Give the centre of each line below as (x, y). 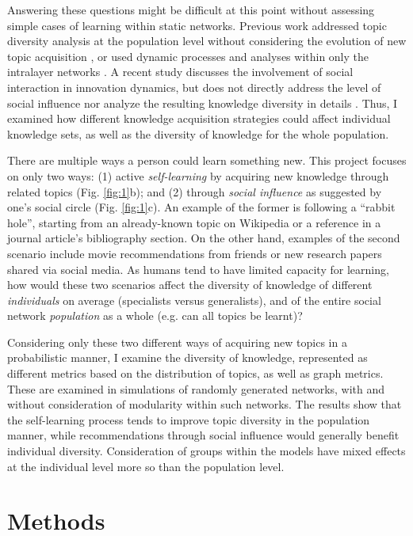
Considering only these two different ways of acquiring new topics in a (177, 342)
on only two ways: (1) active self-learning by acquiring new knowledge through (198, 175)
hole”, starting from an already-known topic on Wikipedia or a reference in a (194, 222)
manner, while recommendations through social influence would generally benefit (203, 435)
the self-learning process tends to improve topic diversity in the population (189, 419)
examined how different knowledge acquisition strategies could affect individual (199, 118)
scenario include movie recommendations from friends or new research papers (195, 253)
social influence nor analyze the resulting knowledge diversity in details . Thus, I (203, 103)
